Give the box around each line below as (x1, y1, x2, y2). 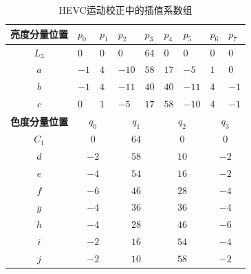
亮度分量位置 (10, 27, 68, 41)
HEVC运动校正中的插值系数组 (58, 3, 193, 17)
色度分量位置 (10, 114, 68, 128)
